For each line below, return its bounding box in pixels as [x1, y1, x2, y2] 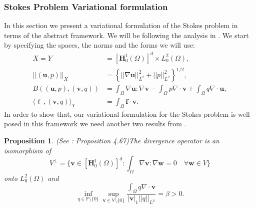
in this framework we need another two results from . [23, 118, 186, 129]
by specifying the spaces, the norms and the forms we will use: [4, 40, 195, 50]
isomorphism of [4, 145, 51, 155]
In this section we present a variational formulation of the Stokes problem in [4, 20, 238, 31]
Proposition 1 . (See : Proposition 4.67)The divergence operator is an [4, 135, 219, 145]
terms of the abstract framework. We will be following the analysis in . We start [4, 30, 249, 40]
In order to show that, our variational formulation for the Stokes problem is [4, 108, 236, 119]
